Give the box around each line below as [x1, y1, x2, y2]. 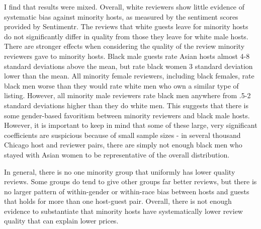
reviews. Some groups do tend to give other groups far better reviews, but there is [4, 176, 257, 187]
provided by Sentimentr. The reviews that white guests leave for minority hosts [4, 21, 248, 32]
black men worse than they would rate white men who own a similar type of [4, 80, 239, 91]
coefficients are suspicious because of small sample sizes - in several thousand [4, 129, 241, 140]
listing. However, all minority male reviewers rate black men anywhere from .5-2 [4, 90, 251, 101]
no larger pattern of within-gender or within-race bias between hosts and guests [4, 186, 249, 196]
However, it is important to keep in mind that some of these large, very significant [4, 120, 257, 130]
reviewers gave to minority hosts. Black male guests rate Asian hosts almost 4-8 [4, 50, 250, 61]
